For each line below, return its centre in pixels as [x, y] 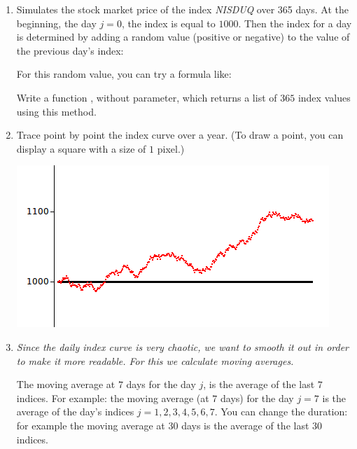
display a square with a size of [81, 148]
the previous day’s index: [70, 50]
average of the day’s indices [75, 412]
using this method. [56, 111]
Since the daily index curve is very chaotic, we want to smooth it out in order [182, 346]
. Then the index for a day [295, 23]
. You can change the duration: [281, 412]
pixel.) [171, 148]
